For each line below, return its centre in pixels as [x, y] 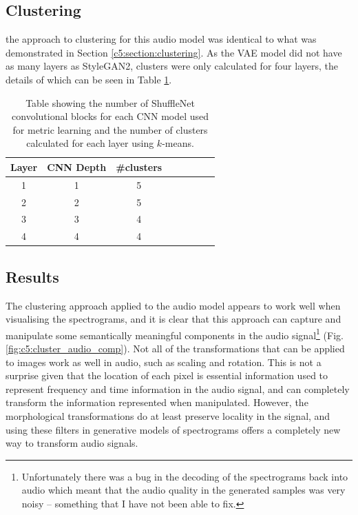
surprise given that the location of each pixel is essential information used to [167, 375]
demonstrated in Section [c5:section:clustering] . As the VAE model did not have [174, 52]
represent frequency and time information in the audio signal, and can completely [178, 388]
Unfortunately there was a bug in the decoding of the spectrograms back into [185, 476]
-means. [178, 143]
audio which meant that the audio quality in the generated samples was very [183, 490]
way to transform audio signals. [72, 443]
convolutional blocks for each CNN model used [110, 116]
